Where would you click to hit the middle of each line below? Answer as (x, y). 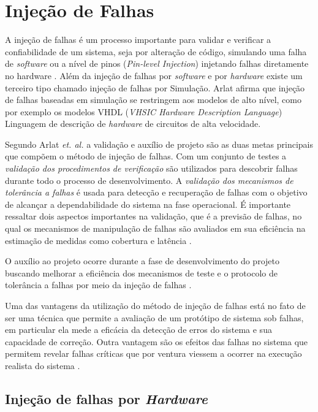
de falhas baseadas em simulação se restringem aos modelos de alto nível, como (153, 100)
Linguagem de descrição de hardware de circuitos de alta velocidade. (133, 124)
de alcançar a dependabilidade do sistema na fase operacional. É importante (148, 204)
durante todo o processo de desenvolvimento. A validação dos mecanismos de (149, 180)
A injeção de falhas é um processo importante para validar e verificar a (138, 40)
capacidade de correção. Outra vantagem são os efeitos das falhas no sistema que (157, 341)
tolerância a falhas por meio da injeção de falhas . (98, 285)
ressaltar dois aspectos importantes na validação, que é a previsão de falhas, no (153, 216)
